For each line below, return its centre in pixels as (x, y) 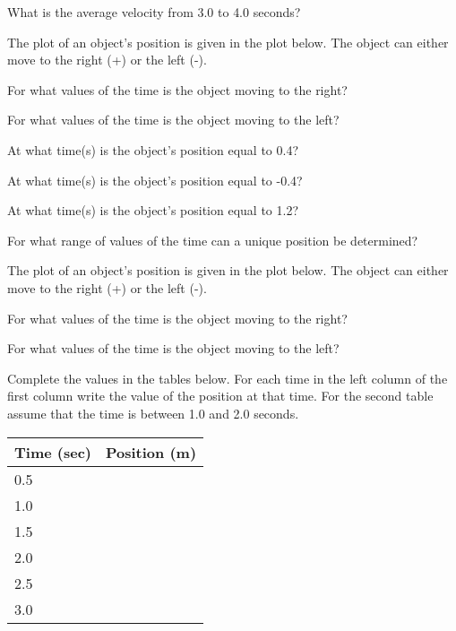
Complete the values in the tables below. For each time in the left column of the (228, 378)
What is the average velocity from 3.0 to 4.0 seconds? (154, 12)
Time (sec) (53, 452)
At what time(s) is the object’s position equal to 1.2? (153, 210)
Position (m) (151, 452)
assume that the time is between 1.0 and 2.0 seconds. (153, 413)
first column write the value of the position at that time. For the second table (220, 396)
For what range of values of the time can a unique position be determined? (213, 240)
